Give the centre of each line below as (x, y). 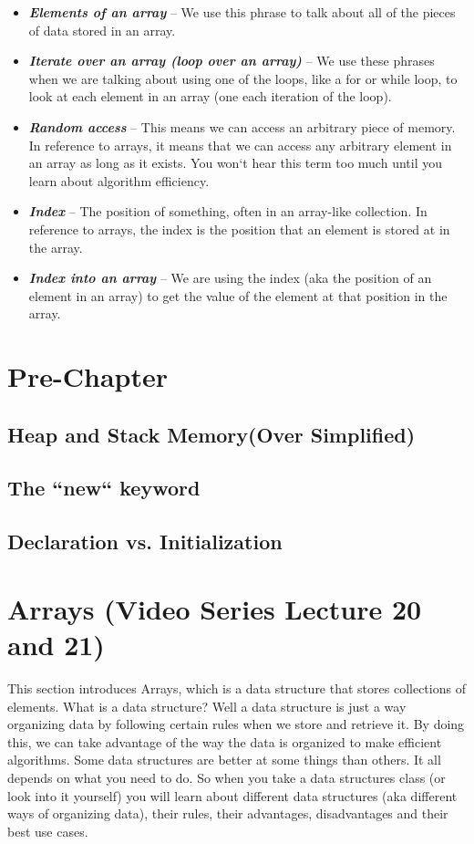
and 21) (56, 644)
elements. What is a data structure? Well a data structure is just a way (207, 706)
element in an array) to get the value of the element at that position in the (238, 295)
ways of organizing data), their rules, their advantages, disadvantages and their (228, 813)
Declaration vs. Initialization (145, 542)
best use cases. (48, 831)
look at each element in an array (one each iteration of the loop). (210, 96)
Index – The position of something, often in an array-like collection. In (228, 211)
